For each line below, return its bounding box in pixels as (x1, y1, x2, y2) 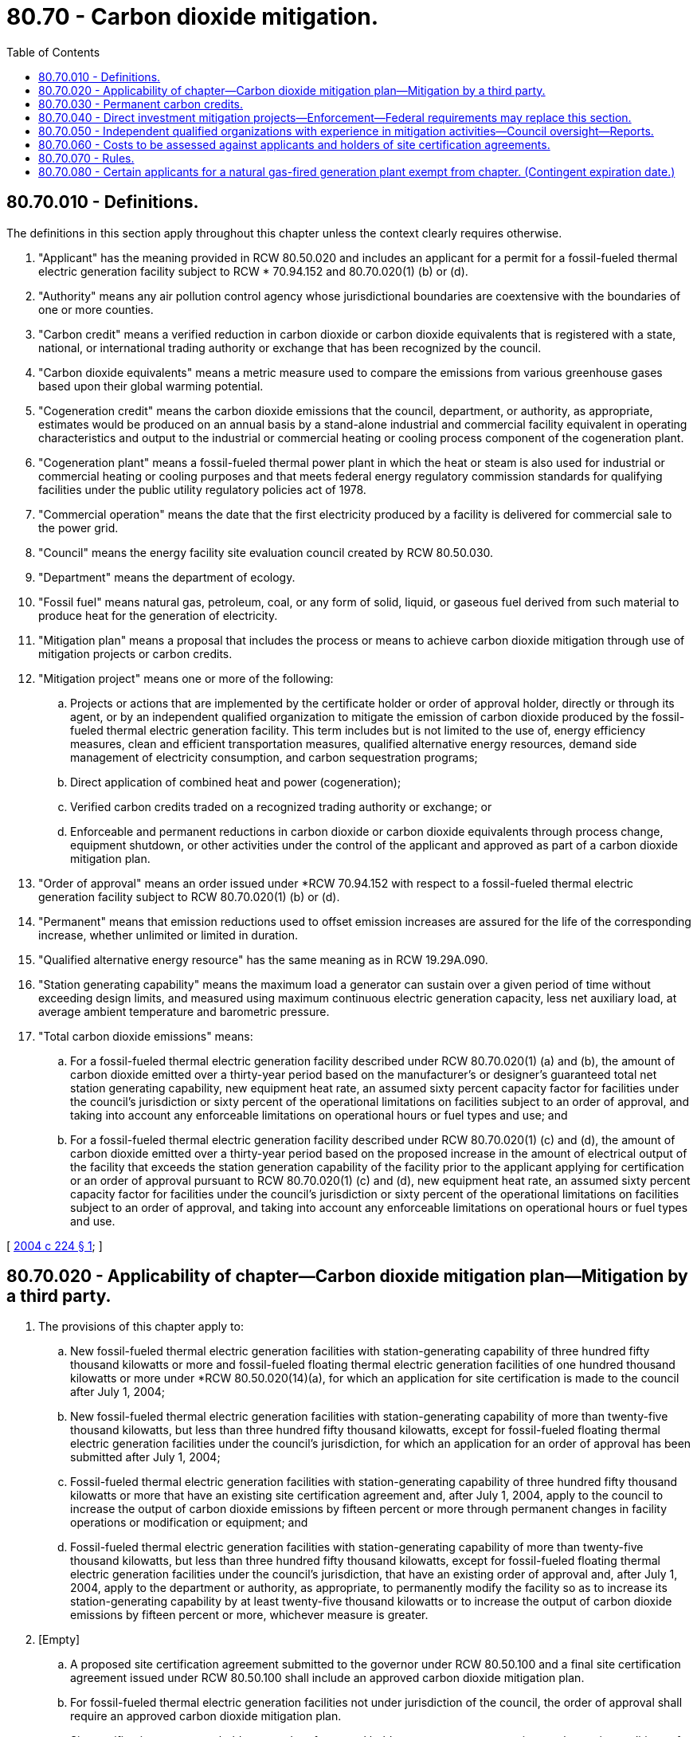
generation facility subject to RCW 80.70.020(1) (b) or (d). (38, 889, 340, 904)
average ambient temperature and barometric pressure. (38, 1004, 330, 1018)
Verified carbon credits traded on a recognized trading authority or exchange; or (70, 799, 492, 814)
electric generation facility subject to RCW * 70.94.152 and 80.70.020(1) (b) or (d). (38, 264, 468, 278)
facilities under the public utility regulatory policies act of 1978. (38, 482, 366, 496)
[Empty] (38, 1633, 80, 1647)
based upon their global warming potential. (38, 378, 264, 393)
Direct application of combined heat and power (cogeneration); (70, 774, 401, 789)
